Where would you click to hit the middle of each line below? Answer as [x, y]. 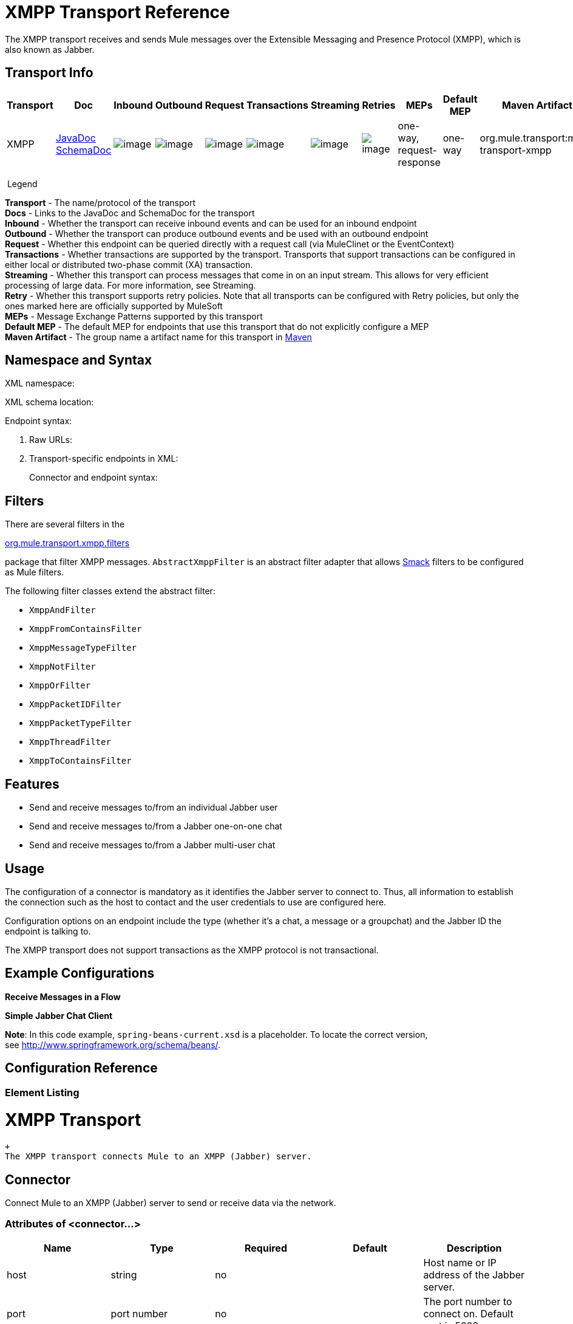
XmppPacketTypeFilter [80, 723]
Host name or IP [460, 1262]
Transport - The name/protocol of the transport [100, 202]
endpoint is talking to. [48, 931]
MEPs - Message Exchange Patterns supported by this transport [134, 316]
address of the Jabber [474, 1274]
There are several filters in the [65, 524]
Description [474, 1248]
